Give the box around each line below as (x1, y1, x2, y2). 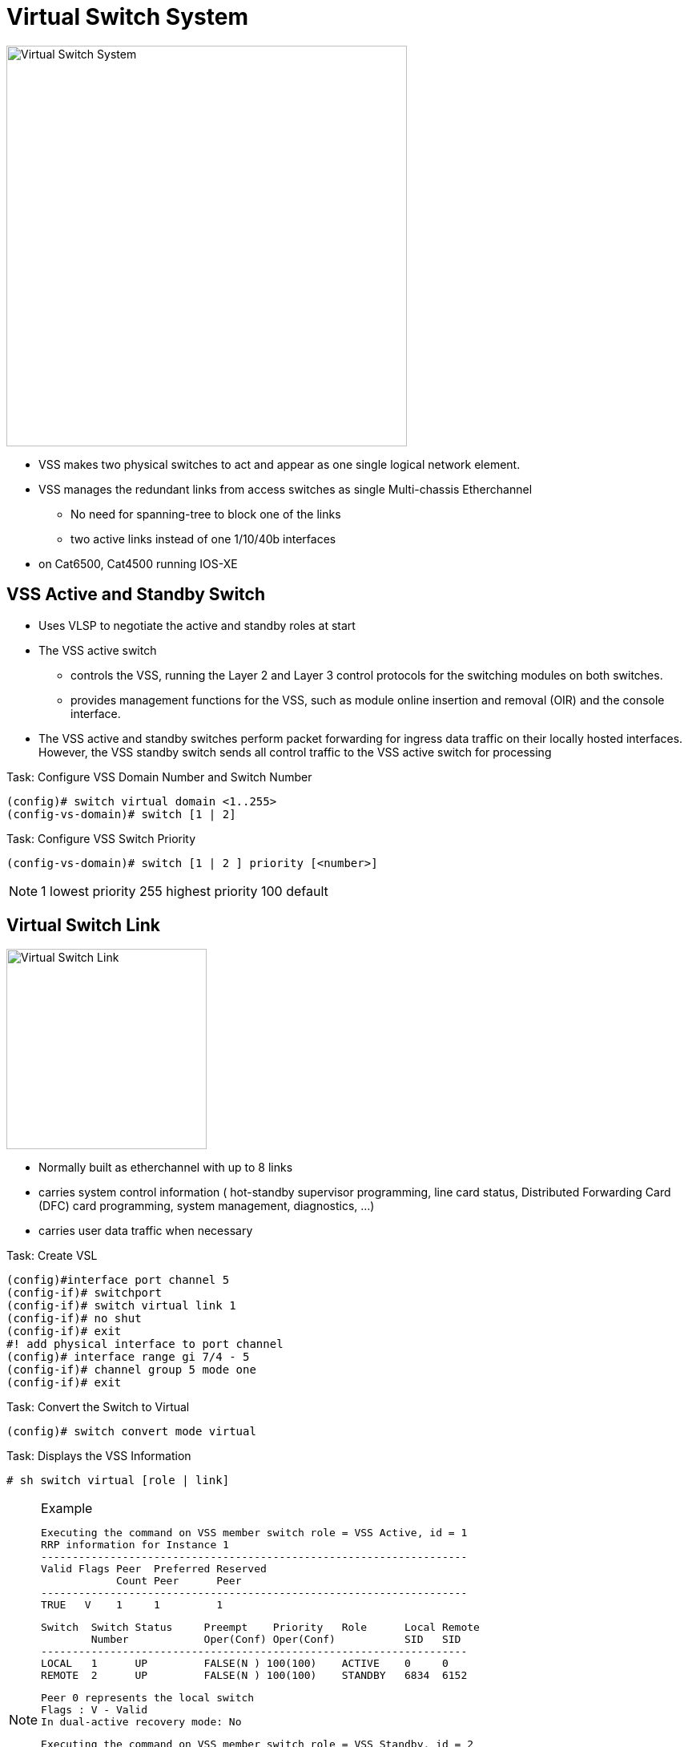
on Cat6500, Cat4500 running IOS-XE (38, 556, 238, 571)
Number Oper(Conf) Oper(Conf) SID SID (91, 1633, 461, 1646)
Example (41, 1500, 93, 1517)
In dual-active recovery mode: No (41, 1716, 242, 1729)
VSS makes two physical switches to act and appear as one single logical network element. (38, 457, 521, 471)
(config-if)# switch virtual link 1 (6, 1299, 236, 1313)
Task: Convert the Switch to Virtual (6, 1400, 190, 1414)
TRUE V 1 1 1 (41, 1599, 223, 1612)
